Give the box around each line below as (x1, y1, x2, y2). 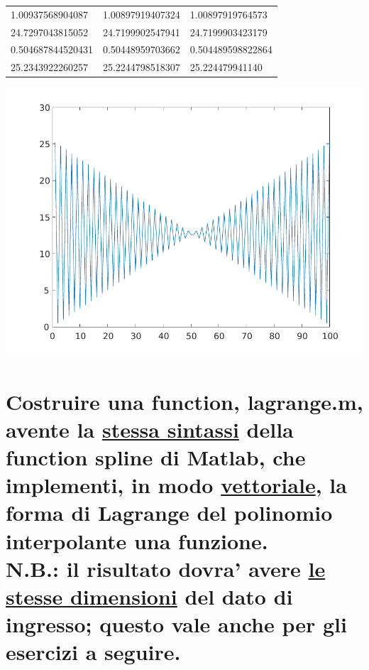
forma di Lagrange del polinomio (6, 498, 333, 527)
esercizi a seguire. (6, 637, 181, 666)
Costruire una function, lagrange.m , (6, 387, 363, 416)
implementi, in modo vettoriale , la (6, 470, 347, 499)
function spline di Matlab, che (6, 442, 306, 471)
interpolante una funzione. (6, 526, 268, 555)
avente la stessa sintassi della (6, 414, 294, 443)
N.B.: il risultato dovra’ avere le (6, 553, 326, 583)
